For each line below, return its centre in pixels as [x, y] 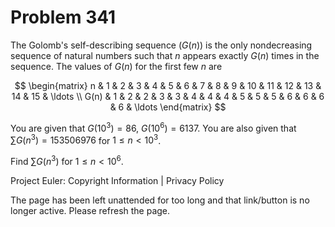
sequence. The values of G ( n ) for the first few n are [116, 66]
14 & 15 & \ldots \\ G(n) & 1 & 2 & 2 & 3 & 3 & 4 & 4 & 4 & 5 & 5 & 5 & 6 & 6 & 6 [168, 96]
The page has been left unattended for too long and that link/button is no [160, 200]
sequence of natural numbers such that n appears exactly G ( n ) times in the [165, 55]
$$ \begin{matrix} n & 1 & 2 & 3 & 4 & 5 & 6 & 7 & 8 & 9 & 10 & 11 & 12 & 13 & [168, 85]
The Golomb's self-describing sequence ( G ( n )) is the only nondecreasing [161, 45]
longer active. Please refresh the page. [90, 210]
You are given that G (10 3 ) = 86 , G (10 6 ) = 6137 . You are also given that [153, 127]
